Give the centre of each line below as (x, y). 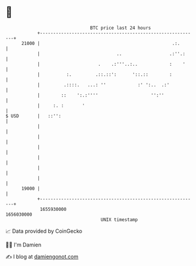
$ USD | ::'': (33, 116)
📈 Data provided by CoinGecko (44, 231)
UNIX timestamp (119, 219)
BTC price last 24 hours (120, 28)
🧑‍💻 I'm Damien (24, 245)
